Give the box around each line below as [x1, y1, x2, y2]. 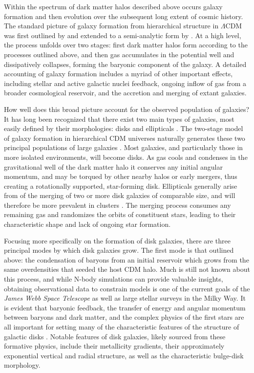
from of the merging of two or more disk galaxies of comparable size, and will [4, 190, 235, 200]
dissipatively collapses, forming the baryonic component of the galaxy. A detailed [4, 59, 247, 69]
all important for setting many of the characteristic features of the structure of [4, 322, 239, 331]
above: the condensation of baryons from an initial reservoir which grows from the [4, 254, 249, 264]
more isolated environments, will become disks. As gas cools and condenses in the [4, 152, 248, 162]
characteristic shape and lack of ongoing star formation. [4, 219, 171, 229]
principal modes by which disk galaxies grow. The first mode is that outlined [4, 245, 234, 255]
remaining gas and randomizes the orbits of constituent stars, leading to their [4, 209, 236, 219]
